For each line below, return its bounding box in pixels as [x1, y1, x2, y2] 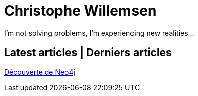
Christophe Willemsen [4, 2, 157, 19]
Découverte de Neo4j [4, 67, 75, 76]
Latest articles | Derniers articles [4, 46, 172, 59]
